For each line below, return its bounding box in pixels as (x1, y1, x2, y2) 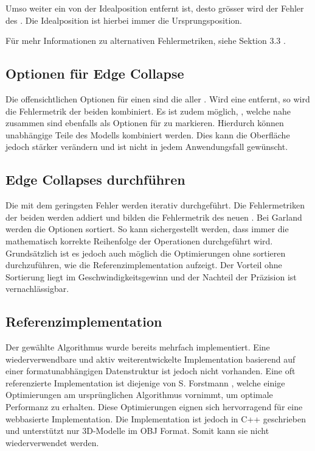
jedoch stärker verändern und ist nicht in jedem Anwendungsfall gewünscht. (5, 140, 288, 153)
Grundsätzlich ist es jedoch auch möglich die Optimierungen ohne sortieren (5, 246, 286, 259)
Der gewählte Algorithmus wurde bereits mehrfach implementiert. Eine (5, 341, 270, 353)
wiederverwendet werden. (5, 436, 99, 449)
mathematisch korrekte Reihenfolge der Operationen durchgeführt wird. (5, 234, 273, 247)
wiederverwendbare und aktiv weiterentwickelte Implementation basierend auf (5, 352, 296, 365)
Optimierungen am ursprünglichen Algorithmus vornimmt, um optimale (5, 388, 273, 401)
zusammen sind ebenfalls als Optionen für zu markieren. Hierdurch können (5, 116, 284, 129)
